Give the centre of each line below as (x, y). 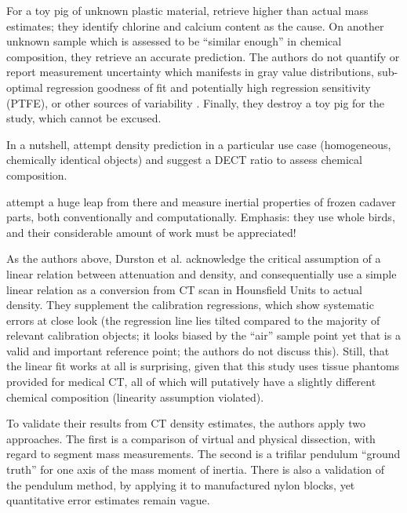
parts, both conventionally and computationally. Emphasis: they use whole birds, (201, 217)
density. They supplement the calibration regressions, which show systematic (190, 305)
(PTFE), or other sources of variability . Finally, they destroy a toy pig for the (195, 102)
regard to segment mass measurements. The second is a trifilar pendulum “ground (203, 454)
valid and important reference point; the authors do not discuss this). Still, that (198, 350)
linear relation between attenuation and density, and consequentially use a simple (202, 273)
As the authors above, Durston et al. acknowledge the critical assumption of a (194, 258)
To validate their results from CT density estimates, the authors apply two (186, 423)
